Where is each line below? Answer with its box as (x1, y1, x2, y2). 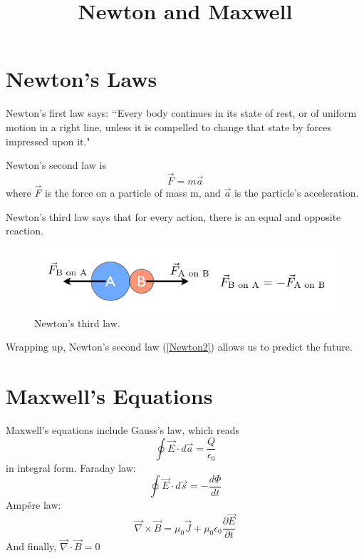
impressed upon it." (6, 133, 90, 148)
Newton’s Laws (6, 64, 157, 93)
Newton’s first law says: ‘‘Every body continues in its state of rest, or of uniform (6, 105, 357, 120)
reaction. (6, 223, 43, 238)
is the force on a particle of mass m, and (44, 185, 221, 200)
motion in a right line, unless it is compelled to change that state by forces (6, 119, 331, 134)
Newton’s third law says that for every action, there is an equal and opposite (6, 209, 341, 224)
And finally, (6, 539, 57, 554)
